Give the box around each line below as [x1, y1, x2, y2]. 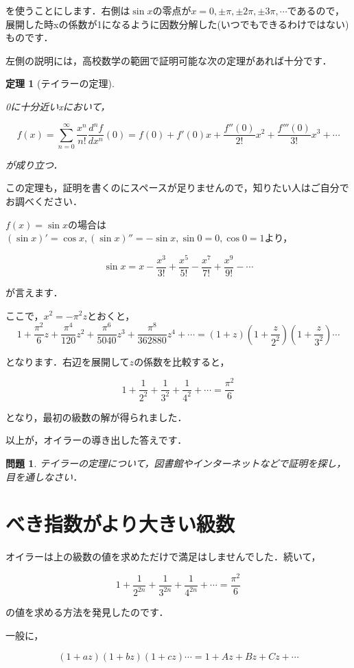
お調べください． [5, 194, 82, 208]
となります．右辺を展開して [5, 354, 130, 368]
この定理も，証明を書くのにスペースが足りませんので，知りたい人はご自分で [5, 180, 349, 195]
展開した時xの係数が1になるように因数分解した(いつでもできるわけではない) [5, 16, 349, 31]
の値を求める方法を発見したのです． [5, 605, 169, 619]
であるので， [287, 3, 344, 17]
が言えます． [5, 285, 63, 299]
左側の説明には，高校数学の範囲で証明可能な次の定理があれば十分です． [5, 53, 332, 67]
